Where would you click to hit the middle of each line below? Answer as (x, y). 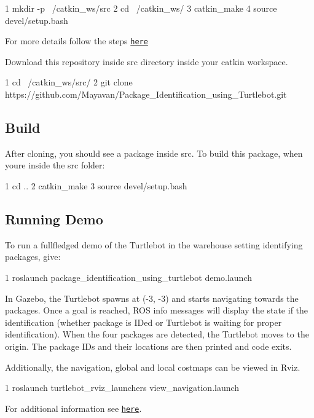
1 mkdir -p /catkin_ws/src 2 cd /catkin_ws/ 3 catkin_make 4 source (141, 8)
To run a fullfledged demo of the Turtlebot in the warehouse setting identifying (154, 244)
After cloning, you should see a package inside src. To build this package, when (154, 153)
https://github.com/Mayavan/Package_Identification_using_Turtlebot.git (146, 94)
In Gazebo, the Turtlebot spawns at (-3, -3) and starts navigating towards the (152, 298)
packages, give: (33, 257)
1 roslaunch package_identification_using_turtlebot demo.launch (129, 277)
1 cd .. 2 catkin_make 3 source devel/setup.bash (96, 186)
